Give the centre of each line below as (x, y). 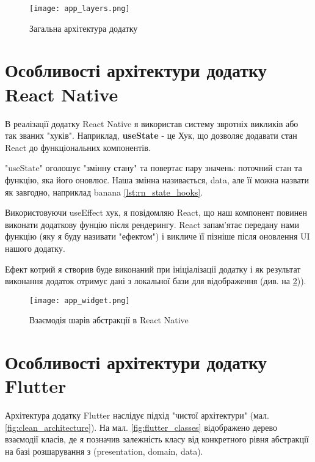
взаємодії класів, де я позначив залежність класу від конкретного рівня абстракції (157, 439)
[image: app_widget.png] (80, 300)
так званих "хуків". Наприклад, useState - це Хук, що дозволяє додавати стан (151, 135)
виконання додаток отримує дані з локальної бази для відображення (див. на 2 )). (156, 281)
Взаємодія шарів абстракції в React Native (109, 320)
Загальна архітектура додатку (84, 28)
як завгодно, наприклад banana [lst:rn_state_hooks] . (104, 192)
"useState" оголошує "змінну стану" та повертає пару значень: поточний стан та (154, 168)
